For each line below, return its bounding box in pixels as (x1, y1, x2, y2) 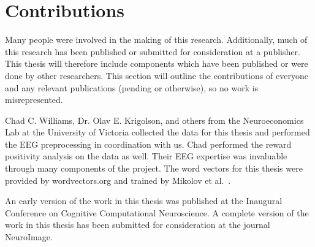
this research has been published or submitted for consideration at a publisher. (5, 45, 300, 58)
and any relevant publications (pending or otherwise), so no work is (5, 81, 259, 94)
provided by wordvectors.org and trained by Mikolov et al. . (5, 173, 231, 186)
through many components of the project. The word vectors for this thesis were (5, 162, 303, 175)
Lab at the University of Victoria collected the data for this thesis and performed (5, 126, 310, 139)
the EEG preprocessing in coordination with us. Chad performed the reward (5, 137, 292, 150)
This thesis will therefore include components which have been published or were (5, 57, 308, 70)
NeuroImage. (5, 230, 53, 243)
